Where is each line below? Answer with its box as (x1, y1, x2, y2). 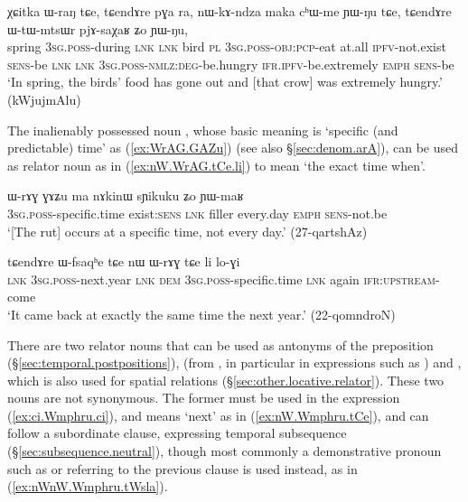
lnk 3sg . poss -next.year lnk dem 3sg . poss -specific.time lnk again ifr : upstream (7, 269, 435, 288)
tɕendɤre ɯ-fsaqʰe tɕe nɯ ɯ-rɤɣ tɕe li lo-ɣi (7, 252, 240, 271)
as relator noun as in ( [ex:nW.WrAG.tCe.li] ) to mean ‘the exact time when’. (7, 155, 426, 174)
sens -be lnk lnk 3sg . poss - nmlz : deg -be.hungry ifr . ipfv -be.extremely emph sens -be (7, 54, 454, 73)
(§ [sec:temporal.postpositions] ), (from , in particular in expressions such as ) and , (7, 353, 462, 372)
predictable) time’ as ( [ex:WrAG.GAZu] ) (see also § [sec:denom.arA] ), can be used (7, 138, 459, 157)
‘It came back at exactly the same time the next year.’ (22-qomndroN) (7, 304, 396, 323)
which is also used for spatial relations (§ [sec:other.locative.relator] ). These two (7, 370, 445, 389)
